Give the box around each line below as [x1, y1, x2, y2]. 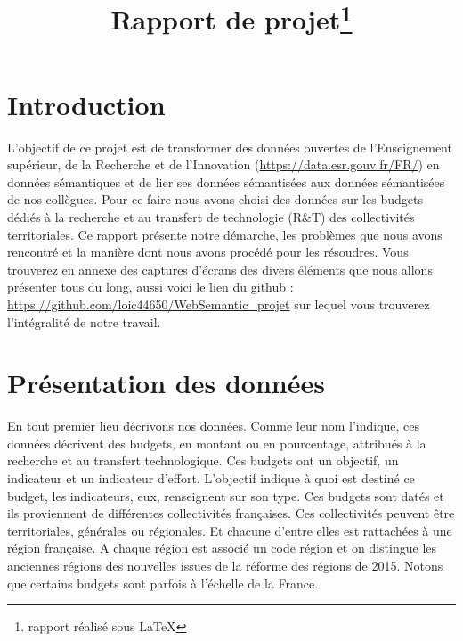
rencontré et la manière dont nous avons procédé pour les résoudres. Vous [7, 242, 409, 261]
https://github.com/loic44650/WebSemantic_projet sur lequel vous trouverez [7, 294, 430, 313]
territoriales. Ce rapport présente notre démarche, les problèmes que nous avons [7, 225, 443, 243]
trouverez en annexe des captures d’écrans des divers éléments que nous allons [7, 259, 433, 278]
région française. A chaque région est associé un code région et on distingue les [7, 538, 437, 557]
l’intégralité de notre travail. [7, 312, 161, 331]
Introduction [7, 86, 166, 122]
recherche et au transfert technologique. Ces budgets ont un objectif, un [7, 451, 399, 470]
